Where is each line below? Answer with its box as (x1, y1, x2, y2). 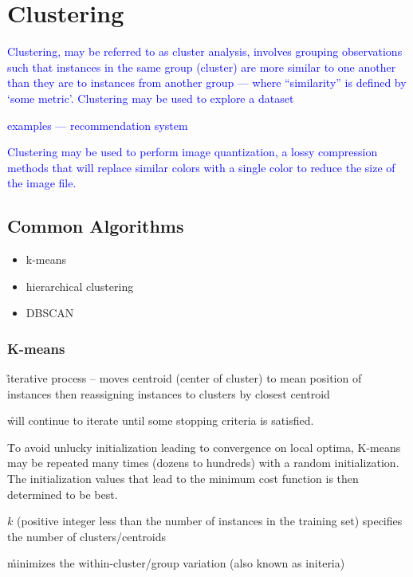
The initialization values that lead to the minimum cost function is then (7, 470, 359, 487)
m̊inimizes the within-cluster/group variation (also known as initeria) (7, 555, 345, 571)
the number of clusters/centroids (7, 528, 167, 544)
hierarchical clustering (26, 277, 134, 294)
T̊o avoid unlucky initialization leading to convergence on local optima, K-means (7, 438, 401, 455)
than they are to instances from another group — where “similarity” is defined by (7, 74, 407, 91)
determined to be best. (7, 485, 118, 502)
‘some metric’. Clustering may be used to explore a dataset (7, 89, 294, 106)
